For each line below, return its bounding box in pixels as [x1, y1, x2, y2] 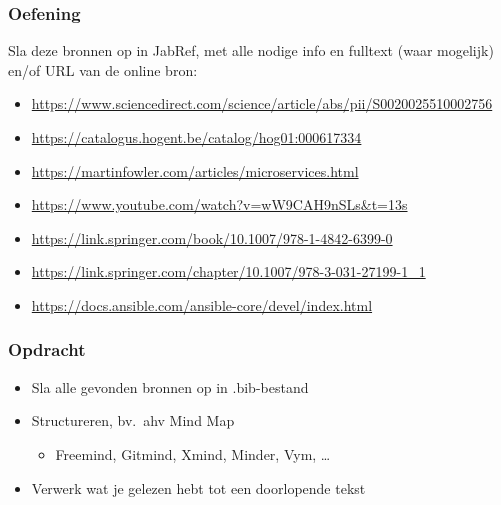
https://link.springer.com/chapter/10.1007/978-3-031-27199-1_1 [31, 261, 426, 282]
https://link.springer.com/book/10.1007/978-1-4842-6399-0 [31, 227, 393, 248]
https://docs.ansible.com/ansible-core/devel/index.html [31, 294, 373, 315]
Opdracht [8, 337, 86, 362]
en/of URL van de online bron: [8, 59, 198, 80]
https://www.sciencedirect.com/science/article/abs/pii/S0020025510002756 [31, 93, 493, 114]
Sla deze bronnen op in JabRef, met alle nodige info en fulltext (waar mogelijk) [8, 40, 494, 61]
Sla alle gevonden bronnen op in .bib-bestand [31, 376, 309, 397]
